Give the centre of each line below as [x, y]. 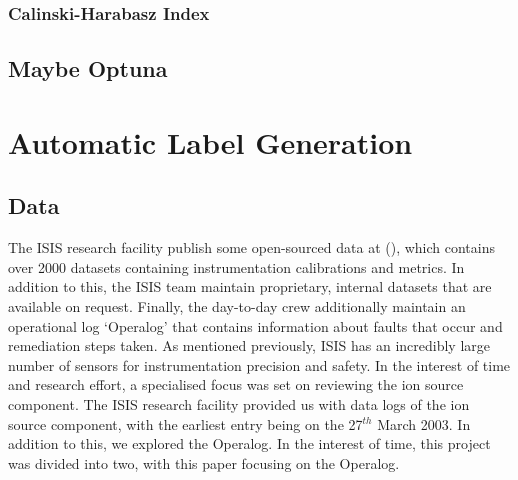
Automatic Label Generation [210, 141]
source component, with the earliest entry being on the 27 [185, 423]
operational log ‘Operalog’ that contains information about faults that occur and [255, 325]
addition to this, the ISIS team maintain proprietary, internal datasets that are [250, 286]
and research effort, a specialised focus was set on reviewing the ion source [236, 384]
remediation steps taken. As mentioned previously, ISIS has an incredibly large [249, 345]
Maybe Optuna [88, 68]
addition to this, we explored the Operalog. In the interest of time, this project [249, 443]
